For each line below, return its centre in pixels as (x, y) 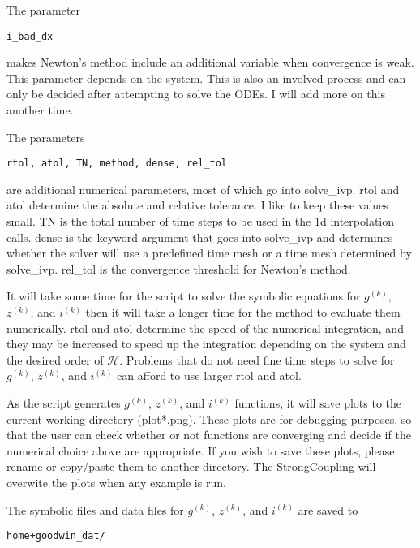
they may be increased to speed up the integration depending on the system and (206, 344)
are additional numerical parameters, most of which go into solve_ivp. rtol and (203, 189)
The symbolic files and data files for (95, 509)
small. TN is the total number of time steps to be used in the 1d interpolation (201, 221)
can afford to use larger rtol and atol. (209, 375)
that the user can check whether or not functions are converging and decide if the (209, 435)
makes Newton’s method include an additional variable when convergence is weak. (210, 62)
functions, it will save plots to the (318, 403)
